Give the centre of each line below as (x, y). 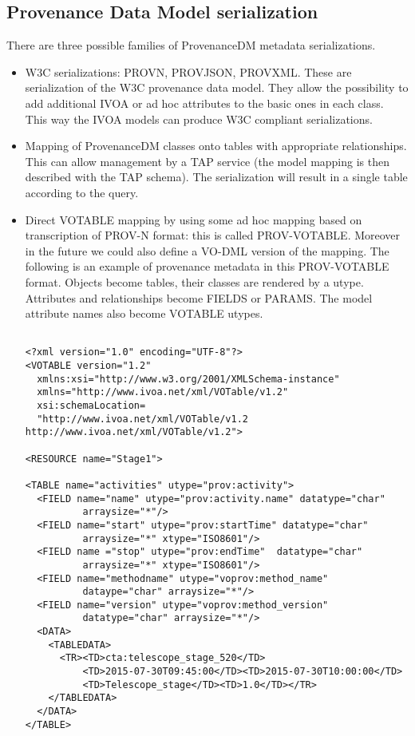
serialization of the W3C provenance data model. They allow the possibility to (217, 87)
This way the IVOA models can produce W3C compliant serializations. (199, 119)
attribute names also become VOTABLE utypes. (144, 313)
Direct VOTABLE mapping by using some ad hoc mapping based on (194, 219)
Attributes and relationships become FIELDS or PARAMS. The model (199, 297)
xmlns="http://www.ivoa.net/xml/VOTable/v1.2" (163, 392)
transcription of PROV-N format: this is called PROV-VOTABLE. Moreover (213, 235)
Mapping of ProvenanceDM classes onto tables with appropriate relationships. (216, 146)
